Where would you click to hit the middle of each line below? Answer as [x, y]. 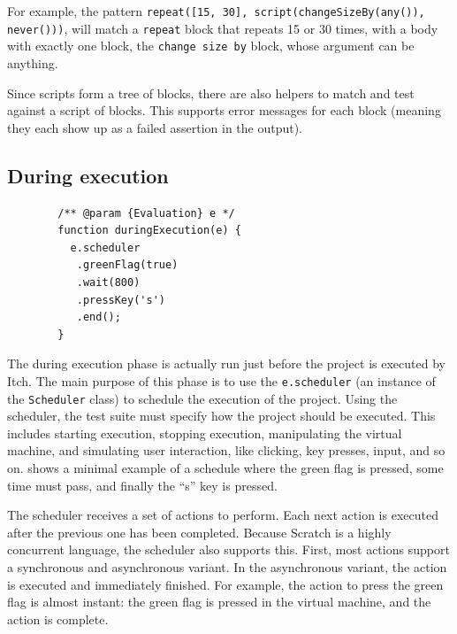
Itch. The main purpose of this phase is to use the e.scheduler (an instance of [221, 380]
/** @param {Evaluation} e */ [146, 213]
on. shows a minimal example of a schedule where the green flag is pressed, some [225, 467]
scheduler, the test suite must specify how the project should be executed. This [221, 416]
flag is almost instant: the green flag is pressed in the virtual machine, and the [219, 602]
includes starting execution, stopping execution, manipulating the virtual [205, 433]
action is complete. [58, 619]
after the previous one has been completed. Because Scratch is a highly [199, 532]
